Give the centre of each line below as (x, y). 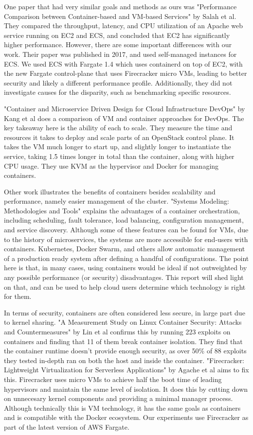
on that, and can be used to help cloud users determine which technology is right (125, 287)
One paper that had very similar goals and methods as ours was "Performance (120, 6)
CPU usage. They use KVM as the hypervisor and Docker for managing (111, 165)
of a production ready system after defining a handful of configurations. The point (126, 258)
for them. (18, 296)
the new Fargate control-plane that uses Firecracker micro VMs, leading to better (126, 73)
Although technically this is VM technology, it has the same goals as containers (122, 408)
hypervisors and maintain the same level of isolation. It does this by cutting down (126, 389)
